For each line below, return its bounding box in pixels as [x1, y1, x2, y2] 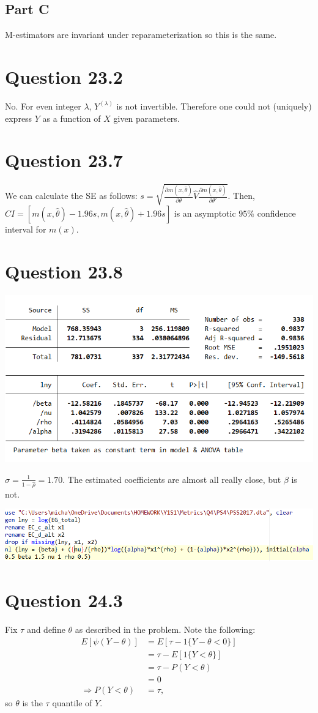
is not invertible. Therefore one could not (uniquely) [116, 99, 312, 112]
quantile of [52, 696, 92, 709]
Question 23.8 [5, 258, 123, 283]
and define [26, 623, 65, 636]
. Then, [227, 189, 255, 202]
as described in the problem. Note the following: [75, 623, 256, 636]
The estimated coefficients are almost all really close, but [67, 472, 281, 485]
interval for [5, 222, 46, 235]
